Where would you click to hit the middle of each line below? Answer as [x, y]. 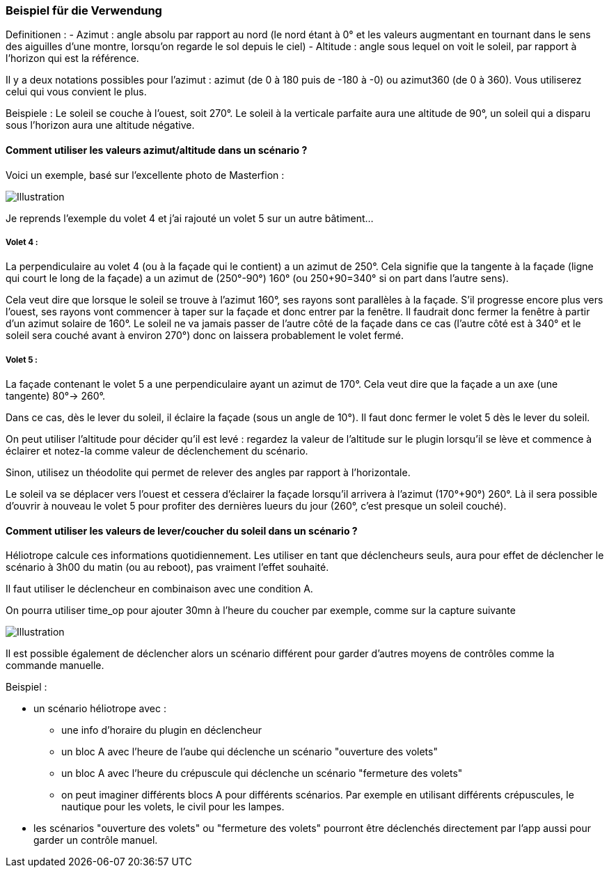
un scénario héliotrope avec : [100, 709]
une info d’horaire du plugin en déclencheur [162, 730]
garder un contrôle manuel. [96, 840]
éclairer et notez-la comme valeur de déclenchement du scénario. [157, 451]
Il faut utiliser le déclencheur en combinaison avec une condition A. [159, 589]
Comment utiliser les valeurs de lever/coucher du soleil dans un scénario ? [182, 530]
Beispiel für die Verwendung [84, 10]
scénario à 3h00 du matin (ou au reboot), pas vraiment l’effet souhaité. [167, 567]
